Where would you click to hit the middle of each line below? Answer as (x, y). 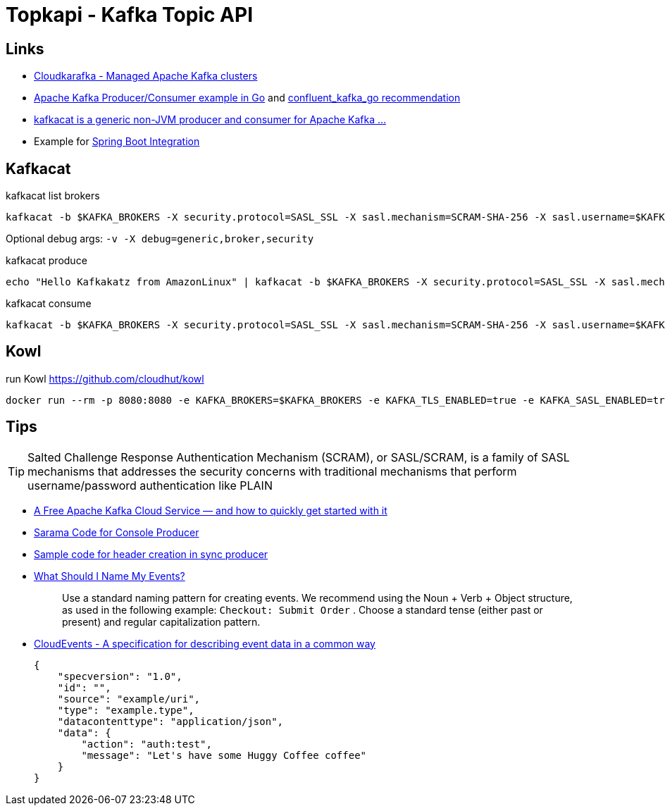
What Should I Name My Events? (110, 576)
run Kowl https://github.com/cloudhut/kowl (105, 378)
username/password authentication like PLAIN (150, 485)
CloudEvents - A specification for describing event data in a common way (205, 643)
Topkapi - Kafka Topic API (130, 15)
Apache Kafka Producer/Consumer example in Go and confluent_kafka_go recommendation (247, 98)
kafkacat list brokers (53, 196)
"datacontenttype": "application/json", (170, 721)
